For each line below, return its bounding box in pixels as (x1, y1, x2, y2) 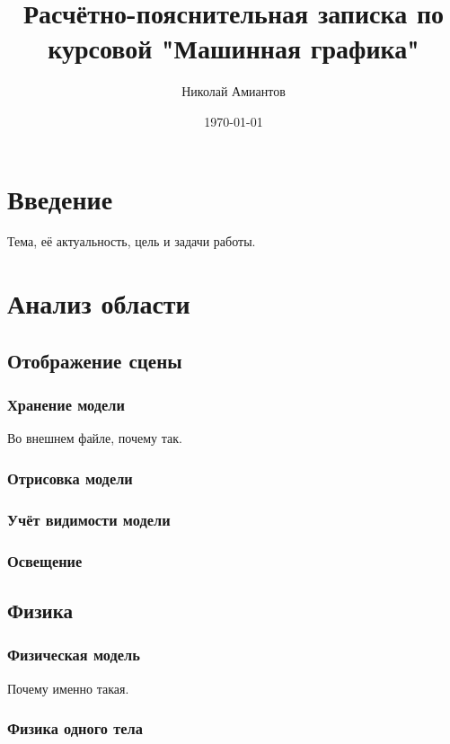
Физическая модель (7, 643, 140, 666)
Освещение (7, 549, 83, 571)
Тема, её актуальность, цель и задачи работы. (7, 232, 256, 251)
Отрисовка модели (7, 466, 133, 489)
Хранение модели (7, 394, 125, 416)
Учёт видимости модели (7, 508, 171, 530)
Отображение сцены (7, 346, 182, 374)
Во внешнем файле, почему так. (7, 429, 182, 447)
